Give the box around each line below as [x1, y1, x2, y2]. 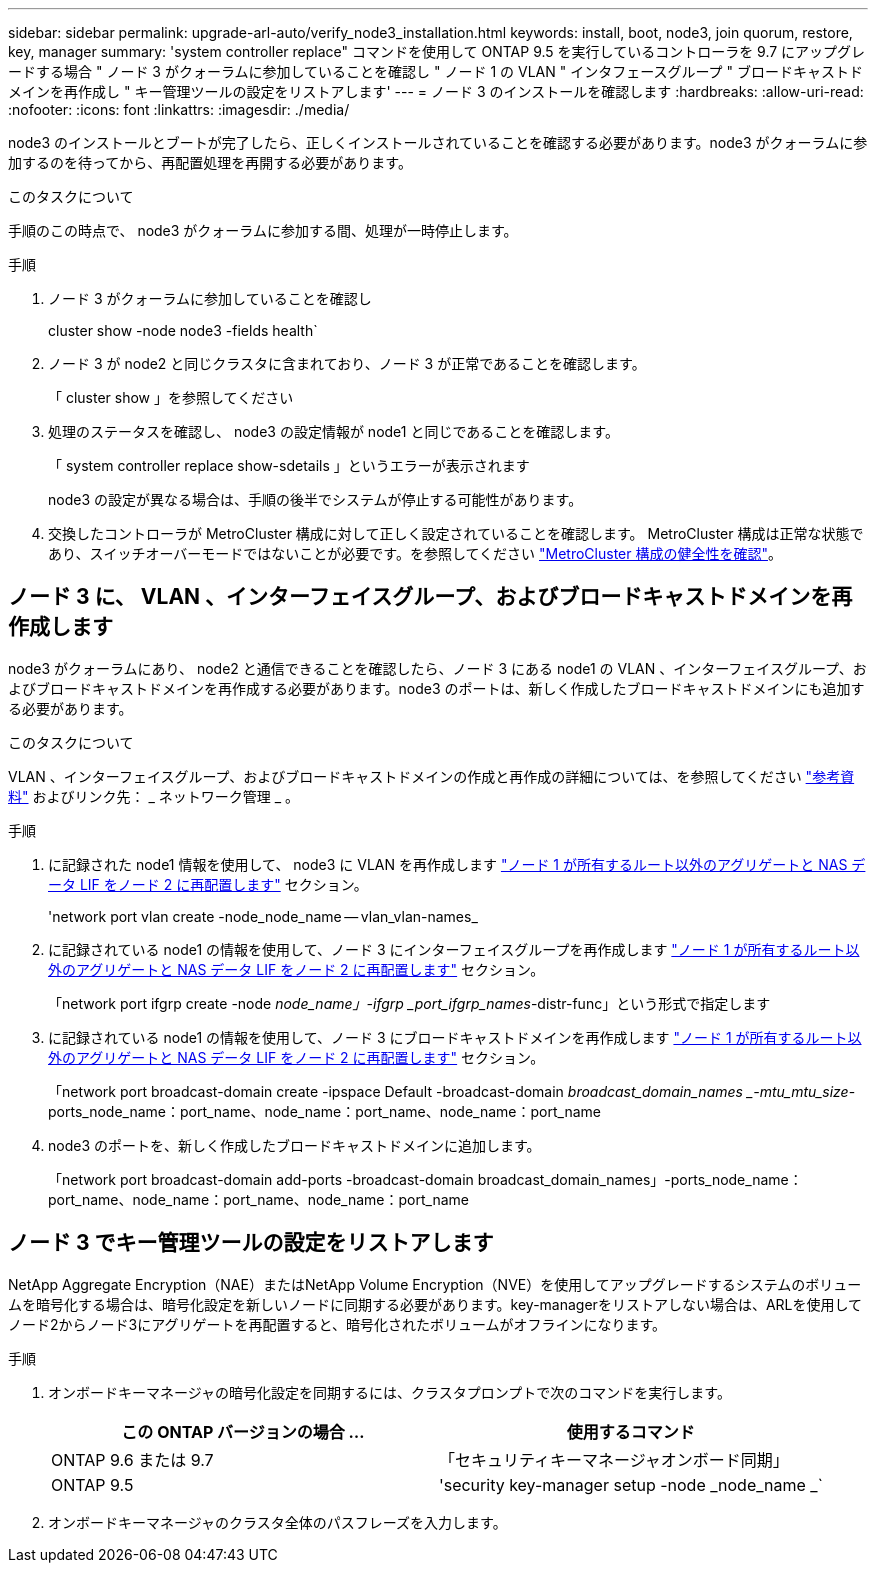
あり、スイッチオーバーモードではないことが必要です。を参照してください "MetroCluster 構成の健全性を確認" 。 [48, 545, 782, 562]
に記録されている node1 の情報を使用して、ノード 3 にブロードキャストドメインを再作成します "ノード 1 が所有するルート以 [48, 1028, 862, 1046]
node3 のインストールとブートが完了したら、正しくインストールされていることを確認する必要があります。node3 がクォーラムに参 [8, 134, 868, 151]
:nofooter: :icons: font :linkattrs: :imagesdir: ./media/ [8, 101, 350, 118]
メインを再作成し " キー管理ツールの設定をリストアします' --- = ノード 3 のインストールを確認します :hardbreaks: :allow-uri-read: [8, 83, 864, 100]
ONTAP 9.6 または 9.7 [51, 1449, 214, 1470]
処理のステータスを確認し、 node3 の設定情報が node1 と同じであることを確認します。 [48, 423, 619, 440]
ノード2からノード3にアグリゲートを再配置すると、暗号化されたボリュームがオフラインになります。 [8, 1315, 667, 1333]
